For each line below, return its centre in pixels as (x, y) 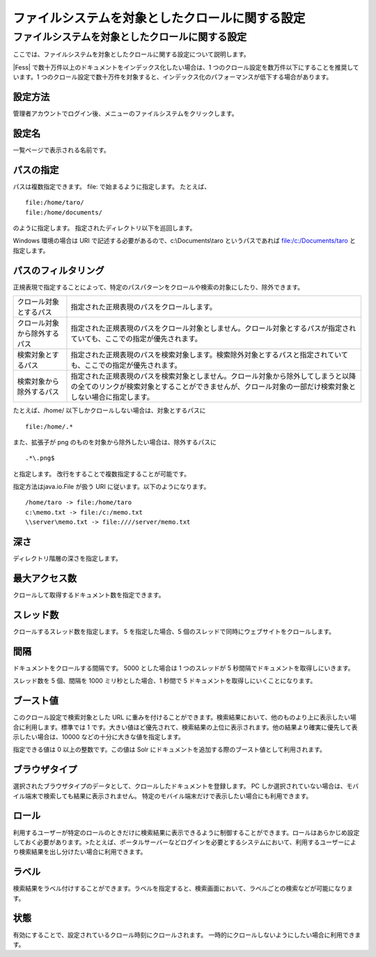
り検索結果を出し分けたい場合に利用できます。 (80, 852)
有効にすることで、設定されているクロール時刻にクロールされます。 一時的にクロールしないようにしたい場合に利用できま (187, 935)
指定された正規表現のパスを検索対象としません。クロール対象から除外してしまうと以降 (213, 376)
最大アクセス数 (45, 578)
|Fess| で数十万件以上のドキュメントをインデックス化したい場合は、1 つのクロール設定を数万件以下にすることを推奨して (186, 67)
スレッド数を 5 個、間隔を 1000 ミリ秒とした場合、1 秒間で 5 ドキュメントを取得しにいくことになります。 (165, 681)
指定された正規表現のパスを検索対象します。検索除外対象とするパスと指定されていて (209, 355)
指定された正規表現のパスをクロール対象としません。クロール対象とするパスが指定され (213, 329)
